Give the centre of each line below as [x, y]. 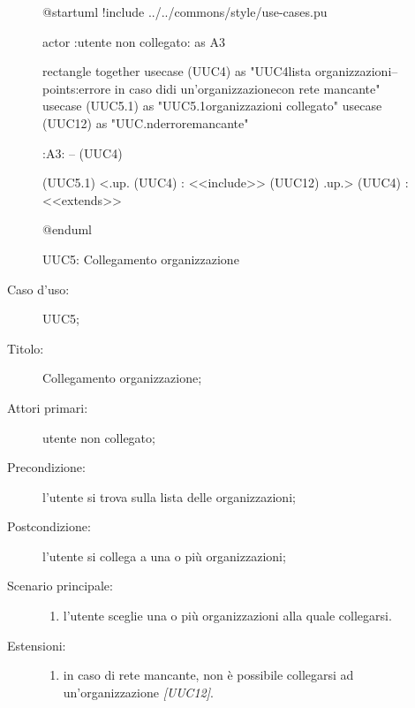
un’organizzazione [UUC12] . [138, 692]
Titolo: [26, 348]
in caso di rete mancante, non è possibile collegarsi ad [208, 675]
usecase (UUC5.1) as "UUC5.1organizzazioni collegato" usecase [212, 106]
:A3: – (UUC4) [83, 152]
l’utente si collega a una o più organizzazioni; [164, 556]
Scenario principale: [60, 586]
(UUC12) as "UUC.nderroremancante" [146, 122]
